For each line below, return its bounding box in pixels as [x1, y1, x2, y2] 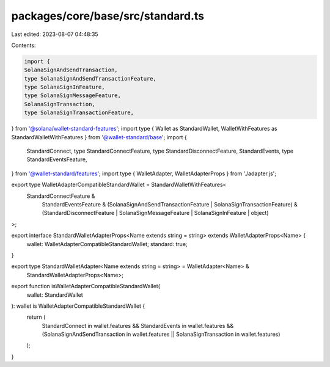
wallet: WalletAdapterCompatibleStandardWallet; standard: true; [26, 240, 188, 247]
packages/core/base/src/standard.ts [11, 9, 205, 23]
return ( [26, 313, 46, 321]
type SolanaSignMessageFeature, [24, 92, 122, 99]
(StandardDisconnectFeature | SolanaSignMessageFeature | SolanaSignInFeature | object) [42, 209, 269, 217]
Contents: [11, 42, 36, 49]
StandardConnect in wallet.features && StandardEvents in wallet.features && [42, 322, 234, 329]
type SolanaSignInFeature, [24, 84, 105, 91]
